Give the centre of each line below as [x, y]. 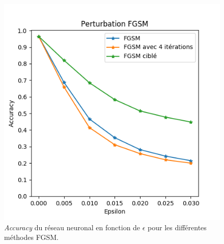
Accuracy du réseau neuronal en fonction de [72, 227]
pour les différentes [177, 227]
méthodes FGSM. [31, 237]
